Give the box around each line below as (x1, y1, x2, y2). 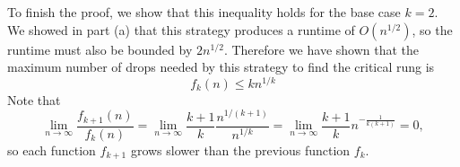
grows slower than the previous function (130, 140, 351, 159)
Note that (7, 90, 61, 109)
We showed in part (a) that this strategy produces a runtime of (7, 20, 355, 39)
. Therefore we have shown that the (223, 40, 420, 58)
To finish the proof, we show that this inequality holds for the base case (7, 3, 401, 21)
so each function (7, 140, 96, 159)
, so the (412, 20, 453, 39)
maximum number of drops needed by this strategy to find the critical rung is (7, 57, 435, 76)
